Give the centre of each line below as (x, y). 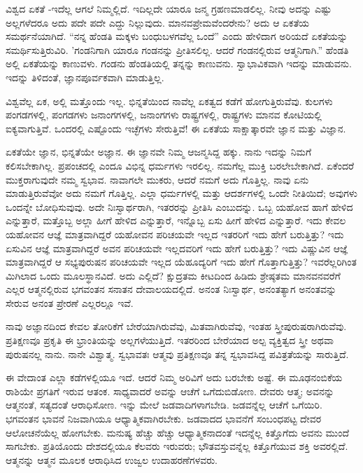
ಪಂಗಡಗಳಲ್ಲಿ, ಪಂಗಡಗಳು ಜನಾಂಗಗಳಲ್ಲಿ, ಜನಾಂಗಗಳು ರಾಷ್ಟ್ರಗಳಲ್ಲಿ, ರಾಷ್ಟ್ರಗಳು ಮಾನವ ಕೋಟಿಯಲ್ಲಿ (164, 115)
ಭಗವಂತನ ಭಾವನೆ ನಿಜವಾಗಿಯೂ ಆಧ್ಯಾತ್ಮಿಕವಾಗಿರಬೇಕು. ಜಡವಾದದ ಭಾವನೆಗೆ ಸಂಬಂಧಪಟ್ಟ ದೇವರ (164, 419)
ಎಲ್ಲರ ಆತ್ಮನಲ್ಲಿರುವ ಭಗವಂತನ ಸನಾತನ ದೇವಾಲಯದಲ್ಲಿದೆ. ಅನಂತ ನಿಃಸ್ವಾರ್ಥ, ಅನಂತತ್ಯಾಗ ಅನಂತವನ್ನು (171, 289)
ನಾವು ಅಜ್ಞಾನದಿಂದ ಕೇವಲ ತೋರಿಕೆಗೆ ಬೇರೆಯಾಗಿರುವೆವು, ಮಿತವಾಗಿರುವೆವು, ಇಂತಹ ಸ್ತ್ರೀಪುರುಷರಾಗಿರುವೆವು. (176, 326)
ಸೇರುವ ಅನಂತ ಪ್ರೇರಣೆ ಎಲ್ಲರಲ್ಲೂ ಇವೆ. (70, 302)
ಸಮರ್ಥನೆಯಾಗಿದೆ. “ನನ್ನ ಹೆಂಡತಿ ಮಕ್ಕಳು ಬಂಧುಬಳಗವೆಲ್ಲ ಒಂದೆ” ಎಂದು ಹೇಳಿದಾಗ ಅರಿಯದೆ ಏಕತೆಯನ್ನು (177, 36)
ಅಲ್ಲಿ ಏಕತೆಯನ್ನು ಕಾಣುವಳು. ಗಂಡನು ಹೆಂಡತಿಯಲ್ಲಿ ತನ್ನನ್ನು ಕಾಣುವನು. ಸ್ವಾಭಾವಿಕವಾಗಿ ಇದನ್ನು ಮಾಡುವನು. (179, 63)
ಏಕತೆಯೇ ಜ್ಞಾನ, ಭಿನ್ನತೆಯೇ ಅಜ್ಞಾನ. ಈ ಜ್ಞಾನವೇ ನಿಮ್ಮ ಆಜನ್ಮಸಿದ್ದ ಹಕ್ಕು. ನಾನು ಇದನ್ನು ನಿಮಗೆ (159, 152)
